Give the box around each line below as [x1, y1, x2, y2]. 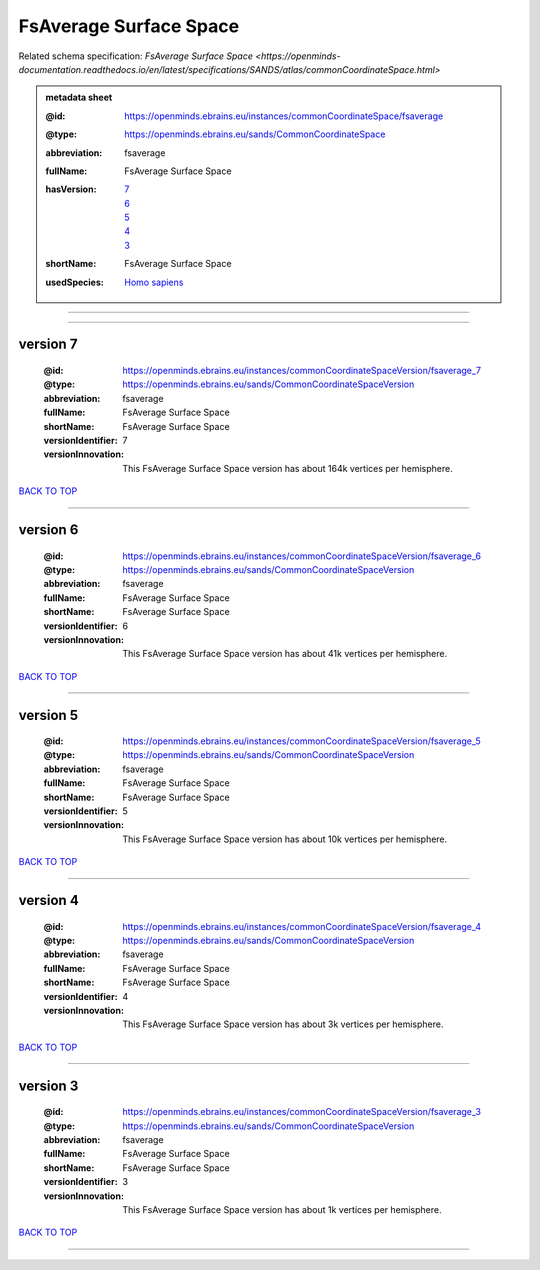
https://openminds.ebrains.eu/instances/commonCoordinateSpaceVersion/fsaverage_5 [122, 735, 482, 747]
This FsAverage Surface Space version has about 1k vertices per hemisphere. [122, 1203, 442, 1215]
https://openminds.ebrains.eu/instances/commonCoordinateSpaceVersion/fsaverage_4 [122, 920, 482, 932]
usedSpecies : [45, 276, 104, 288]
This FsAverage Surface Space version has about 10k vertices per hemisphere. [122, 833, 448, 845]
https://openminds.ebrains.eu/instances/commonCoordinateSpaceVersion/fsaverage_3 [122, 1106, 482, 1118]
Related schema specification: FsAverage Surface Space [18, 50, 254, 62]
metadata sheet [45, 91, 113, 104]
